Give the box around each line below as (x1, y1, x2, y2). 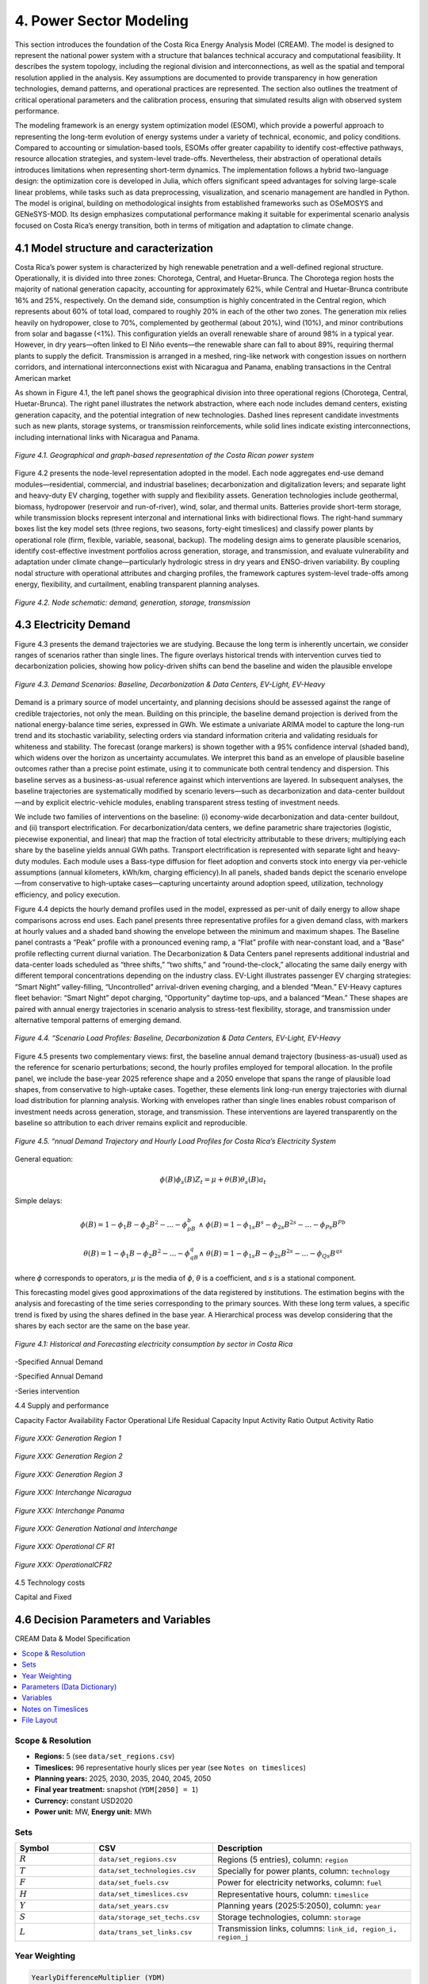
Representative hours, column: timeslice (217, 1889, 369, 1900)
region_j (217, 1932, 249, 1941)
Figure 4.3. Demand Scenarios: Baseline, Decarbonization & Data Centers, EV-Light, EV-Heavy (14, 679, 326, 689)
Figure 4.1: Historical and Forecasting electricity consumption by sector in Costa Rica (14, 1339, 293, 1348)
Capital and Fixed (14, 1592, 72, 1602)
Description (217, 1843, 263, 1854)
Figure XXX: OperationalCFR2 (14, 1559, 113, 1569)
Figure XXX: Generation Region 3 (14, 1469, 123, 1479)
